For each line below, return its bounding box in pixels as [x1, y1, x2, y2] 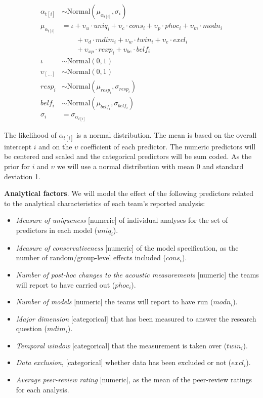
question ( [16, 323, 47, 334]
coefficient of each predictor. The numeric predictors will [80, 141, 256, 151]
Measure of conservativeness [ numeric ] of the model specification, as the [16, 242, 239, 253]
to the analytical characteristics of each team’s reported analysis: [4, 197, 205, 208]
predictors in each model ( [16, 224, 98, 235]
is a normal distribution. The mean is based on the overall [76, 129, 257, 140]
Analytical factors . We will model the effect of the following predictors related [4, 188, 254, 198]
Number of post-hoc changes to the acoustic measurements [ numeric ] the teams [16, 269, 259, 280]
